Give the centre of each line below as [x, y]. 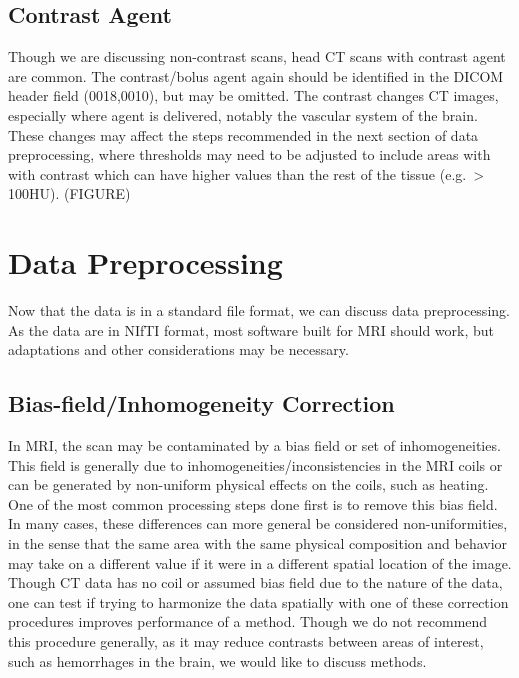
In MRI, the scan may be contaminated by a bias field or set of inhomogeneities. [254, 445]
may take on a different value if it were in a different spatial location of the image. [260, 562]
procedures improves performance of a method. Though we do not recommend [248, 621]
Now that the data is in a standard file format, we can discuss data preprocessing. [259, 310]
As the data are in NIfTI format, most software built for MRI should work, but [251, 329]
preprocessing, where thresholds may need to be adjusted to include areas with [249, 154]
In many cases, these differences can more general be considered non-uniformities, [258, 523]
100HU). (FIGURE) [69, 193]
